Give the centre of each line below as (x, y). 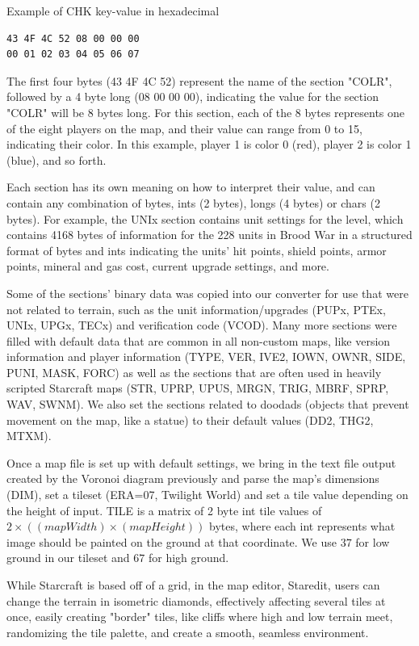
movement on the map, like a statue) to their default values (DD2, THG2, (190, 419)
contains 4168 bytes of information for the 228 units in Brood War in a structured (209, 235)
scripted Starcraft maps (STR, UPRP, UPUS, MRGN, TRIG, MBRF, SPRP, (198, 388)
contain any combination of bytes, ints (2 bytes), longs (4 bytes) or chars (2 (193, 202)
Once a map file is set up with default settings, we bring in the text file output (201, 462)
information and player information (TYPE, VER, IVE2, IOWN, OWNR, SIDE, (206, 357)
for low (373, 541)
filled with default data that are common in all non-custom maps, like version (199, 340)
